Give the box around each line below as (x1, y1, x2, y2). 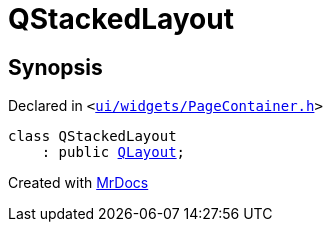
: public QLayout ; (41, 144, 186, 161)
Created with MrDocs (8, 174, 149, 192)
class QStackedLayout (8, 128, 177, 145)
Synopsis (8, 54, 103, 80)
